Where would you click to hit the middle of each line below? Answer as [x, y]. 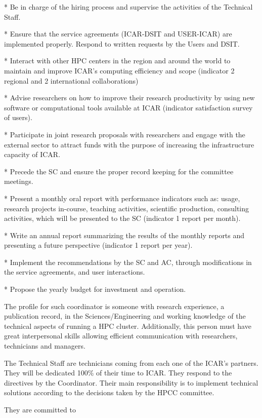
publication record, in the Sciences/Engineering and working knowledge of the [125, 316]
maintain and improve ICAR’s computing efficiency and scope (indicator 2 [119, 70]
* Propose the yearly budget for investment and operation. [95, 289]
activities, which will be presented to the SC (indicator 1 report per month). [122, 218]
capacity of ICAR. [32, 154]
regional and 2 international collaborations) [71, 80]
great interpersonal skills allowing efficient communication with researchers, [121, 336]
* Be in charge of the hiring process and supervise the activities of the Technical [128, 7]
